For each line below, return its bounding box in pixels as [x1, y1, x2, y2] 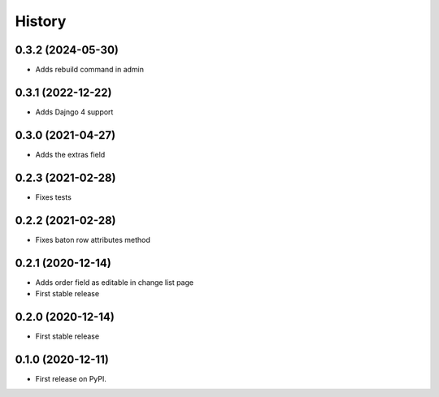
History [15, 12, 67, 30]
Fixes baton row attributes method [35, 235, 150, 244]
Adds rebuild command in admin [35, 65, 144, 75]
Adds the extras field [35, 149, 106, 159]
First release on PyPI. [35, 373, 107, 383]
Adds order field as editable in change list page [35, 277, 194, 287]
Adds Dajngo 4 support [35, 106, 114, 117]
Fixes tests [35, 192, 72, 202]
